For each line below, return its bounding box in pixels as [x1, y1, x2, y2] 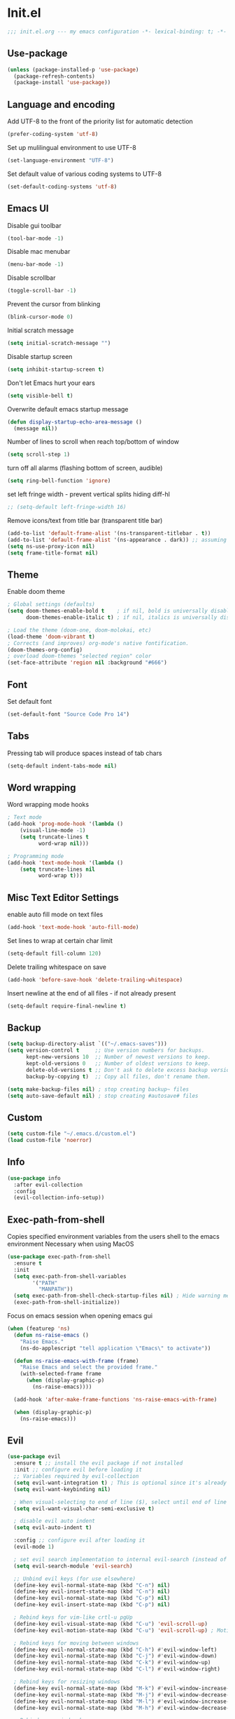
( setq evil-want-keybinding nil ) [13, 1486, 111, 1493]
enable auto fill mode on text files [7, 910, 104, 919]
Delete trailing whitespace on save [7, 963, 107, 971]
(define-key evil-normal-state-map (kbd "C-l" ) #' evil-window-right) [13, 1666, 220, 1673]
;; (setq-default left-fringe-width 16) [7, 503, 127, 511]
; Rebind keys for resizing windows [13, 1678, 120, 1685]
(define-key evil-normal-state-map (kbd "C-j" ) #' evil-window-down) [13, 1652, 218, 1659]
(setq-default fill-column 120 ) [7, 950, 101, 957]
